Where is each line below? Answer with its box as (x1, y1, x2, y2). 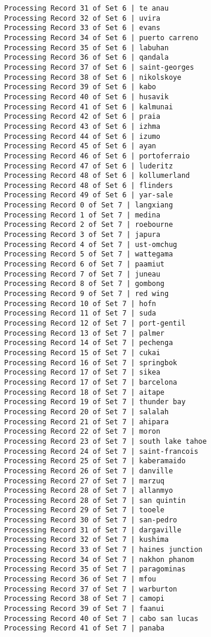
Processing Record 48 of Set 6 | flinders (4, 181, 173, 190)
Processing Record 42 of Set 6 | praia (4, 112, 160, 121)
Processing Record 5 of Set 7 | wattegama (4, 250, 173, 259)
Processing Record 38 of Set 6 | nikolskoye (4, 73, 182, 82)
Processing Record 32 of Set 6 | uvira (4, 14, 160, 22)
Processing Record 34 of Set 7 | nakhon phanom (4, 555, 194, 564)
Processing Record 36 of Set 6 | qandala (4, 53, 169, 62)
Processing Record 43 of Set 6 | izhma (4, 122, 160, 131)
